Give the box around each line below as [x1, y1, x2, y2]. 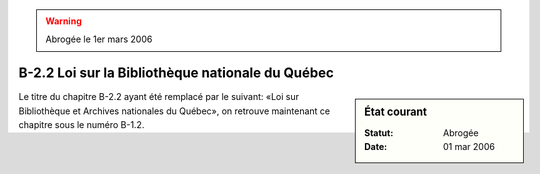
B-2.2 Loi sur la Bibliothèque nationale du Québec [18, 65, 334, 82]
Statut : [364, 126, 394, 139]
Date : [364, 140, 388, 152]
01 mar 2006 [443, 140, 495, 152]
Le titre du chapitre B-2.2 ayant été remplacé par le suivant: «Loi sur [18, 91, 300, 103]
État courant [364, 105, 427, 119]
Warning [45, 15, 82, 27]
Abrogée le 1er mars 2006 [45, 33, 153, 45]
